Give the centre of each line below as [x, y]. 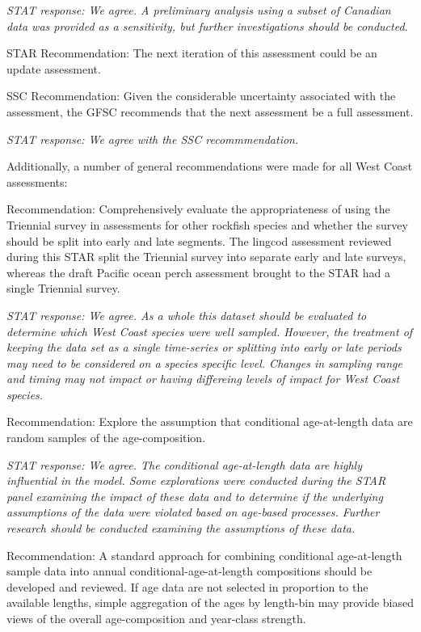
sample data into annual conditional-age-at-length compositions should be [189, 571]
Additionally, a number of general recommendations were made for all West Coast [210, 166]
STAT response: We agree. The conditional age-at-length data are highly [185, 464]
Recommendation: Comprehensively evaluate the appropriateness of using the [198, 209]
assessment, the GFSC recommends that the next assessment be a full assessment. [210, 111]
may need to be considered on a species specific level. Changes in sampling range [204, 362]
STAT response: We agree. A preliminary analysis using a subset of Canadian [199, 10]
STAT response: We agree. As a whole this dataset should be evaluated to [187, 315]
